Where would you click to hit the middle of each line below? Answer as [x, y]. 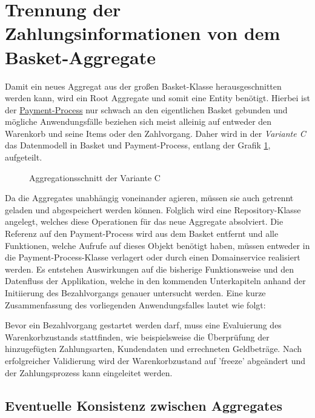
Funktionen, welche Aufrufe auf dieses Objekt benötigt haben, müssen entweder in [157, 245]
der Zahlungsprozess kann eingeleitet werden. [89, 372]
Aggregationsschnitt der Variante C [95, 177]
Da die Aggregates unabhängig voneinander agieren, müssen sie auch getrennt [149, 198]
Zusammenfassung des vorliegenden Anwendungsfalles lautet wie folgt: [135, 304]
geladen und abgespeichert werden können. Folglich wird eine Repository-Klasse [153, 209]
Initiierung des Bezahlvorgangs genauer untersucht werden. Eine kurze [135, 293]
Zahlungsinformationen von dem [143, 33]
